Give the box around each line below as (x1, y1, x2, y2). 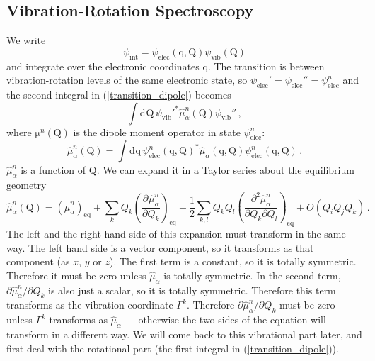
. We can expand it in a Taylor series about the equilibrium (96, 162, 354, 177)
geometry (6, 177, 47, 192)
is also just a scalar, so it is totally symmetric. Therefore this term (48, 282, 336, 297)
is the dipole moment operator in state (73, 124, 241, 139)
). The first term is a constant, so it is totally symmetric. (109, 254, 357, 269)
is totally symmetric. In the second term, (163, 267, 341, 282)
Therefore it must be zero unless (6, 267, 146, 282)
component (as (6, 254, 70, 269)
